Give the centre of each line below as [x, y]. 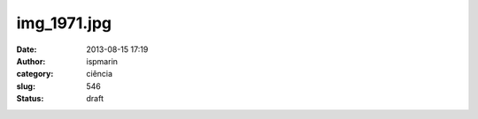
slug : [26, 86]
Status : [30, 99]
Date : [27, 49]
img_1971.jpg [64, 23]
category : [35, 74]
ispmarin [102, 61]
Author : [31, 61]
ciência [100, 74]
